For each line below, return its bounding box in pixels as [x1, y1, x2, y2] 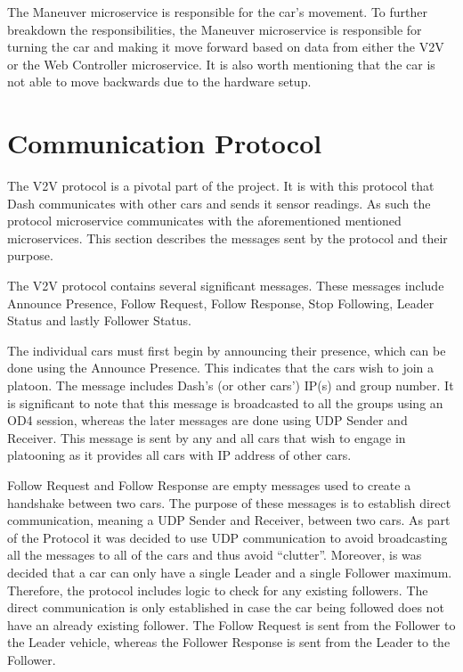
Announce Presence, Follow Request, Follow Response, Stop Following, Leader [7, 293, 435, 312]
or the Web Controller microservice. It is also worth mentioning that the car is [7, 54, 435, 73]
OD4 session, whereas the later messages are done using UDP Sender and [7, 411, 408, 430]
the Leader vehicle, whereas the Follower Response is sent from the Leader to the [7, 633, 451, 652]
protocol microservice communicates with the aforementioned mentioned [7, 211, 402, 230]
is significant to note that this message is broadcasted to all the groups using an [7, 393, 443, 412]
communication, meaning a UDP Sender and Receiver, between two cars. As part [7, 511, 451, 529]
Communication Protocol [7, 125, 322, 161]
